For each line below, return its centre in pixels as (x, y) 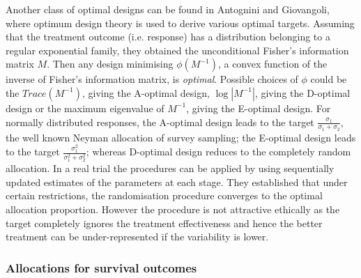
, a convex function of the (272, 64)
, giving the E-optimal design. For (259, 108)
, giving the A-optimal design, (146, 92)
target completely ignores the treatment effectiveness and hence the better (164, 223)
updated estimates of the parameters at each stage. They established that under (177, 182)
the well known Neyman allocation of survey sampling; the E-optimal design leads (181, 137)
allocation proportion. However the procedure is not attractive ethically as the (173, 209)
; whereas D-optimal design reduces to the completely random (218, 152)
